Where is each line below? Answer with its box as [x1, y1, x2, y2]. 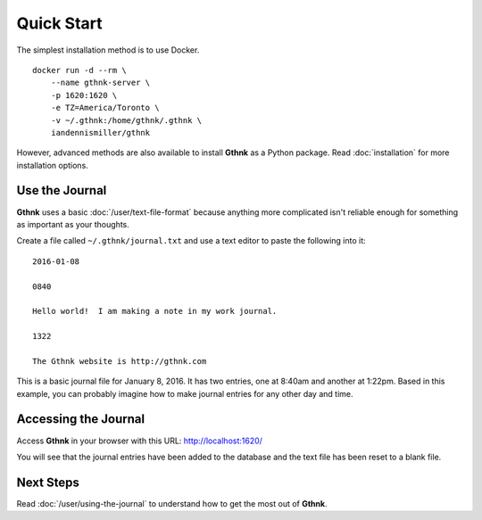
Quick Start [16, 13, 103, 33]
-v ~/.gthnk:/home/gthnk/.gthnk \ [50, 115, 203, 125]
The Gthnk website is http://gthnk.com [32, 356, 207, 366]
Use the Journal [16, 183, 107, 198]
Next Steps [16, 475, 79, 490]
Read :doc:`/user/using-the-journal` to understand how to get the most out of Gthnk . [16, 498, 328, 508]
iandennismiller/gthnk [50, 128, 151, 137]
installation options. [16, 160, 88, 170]
